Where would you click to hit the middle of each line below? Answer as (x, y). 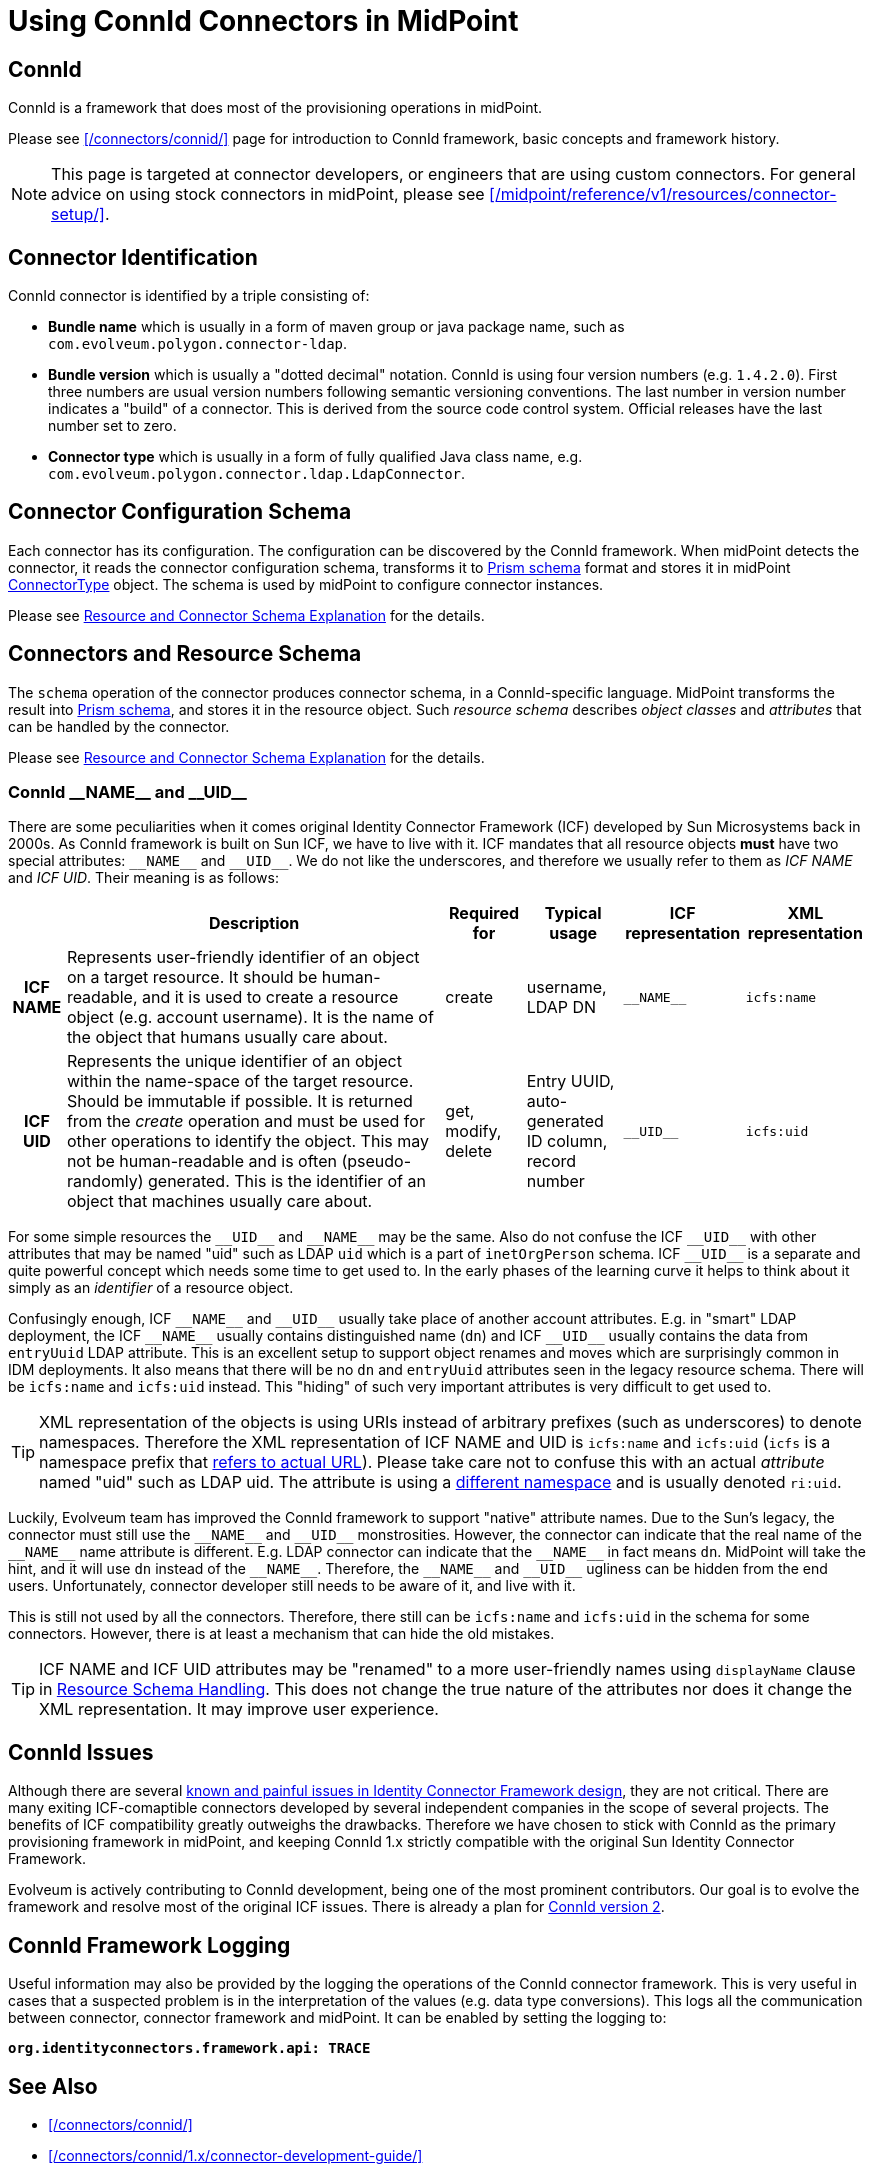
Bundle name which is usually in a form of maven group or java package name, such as (336, 327)
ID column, (567, 1141)
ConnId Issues (81, 1752)
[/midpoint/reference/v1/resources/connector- (663, 194)
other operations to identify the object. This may (247, 1141)
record (551, 1161)
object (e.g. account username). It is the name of (250, 1017)
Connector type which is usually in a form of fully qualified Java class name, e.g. (315, 457)
